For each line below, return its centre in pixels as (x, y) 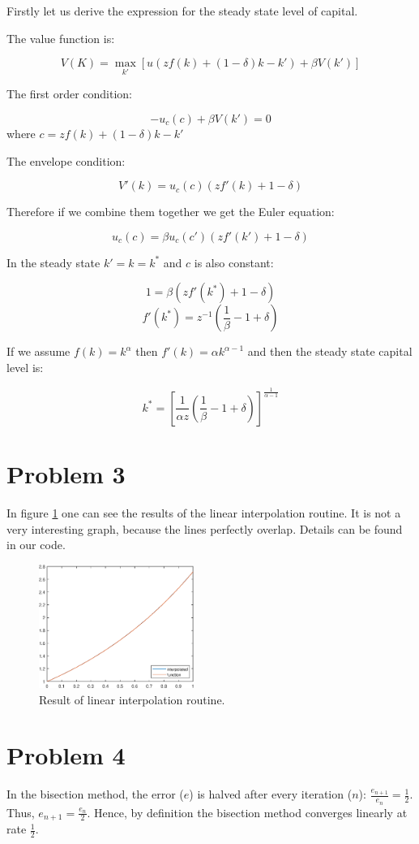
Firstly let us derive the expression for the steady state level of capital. (182, 11)
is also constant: (234, 262)
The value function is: (61, 38)
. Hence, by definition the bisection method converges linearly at (247, 812)
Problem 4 (66, 755)
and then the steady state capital (330, 351)
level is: (25, 367)
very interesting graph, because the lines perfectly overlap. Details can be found (205, 528)
